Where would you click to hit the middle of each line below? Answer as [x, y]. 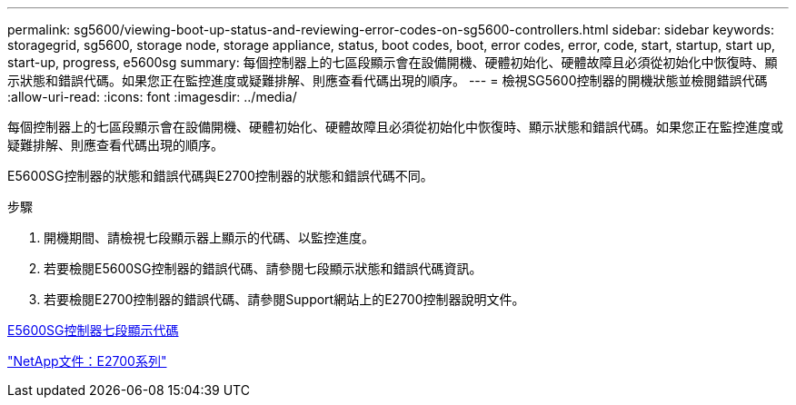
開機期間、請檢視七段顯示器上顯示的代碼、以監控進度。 [209, 237]
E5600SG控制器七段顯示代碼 [93, 330]
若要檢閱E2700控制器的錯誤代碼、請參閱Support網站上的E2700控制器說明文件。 [284, 299]
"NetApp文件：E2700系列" [87, 361]
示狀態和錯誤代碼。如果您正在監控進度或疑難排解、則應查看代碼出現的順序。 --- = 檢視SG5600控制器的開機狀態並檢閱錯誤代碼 [388, 80]
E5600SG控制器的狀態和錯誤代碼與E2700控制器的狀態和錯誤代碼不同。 [220, 176]
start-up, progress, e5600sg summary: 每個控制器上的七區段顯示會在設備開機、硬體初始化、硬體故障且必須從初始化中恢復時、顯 [393, 62]
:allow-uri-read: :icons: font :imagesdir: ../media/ [152, 97]
